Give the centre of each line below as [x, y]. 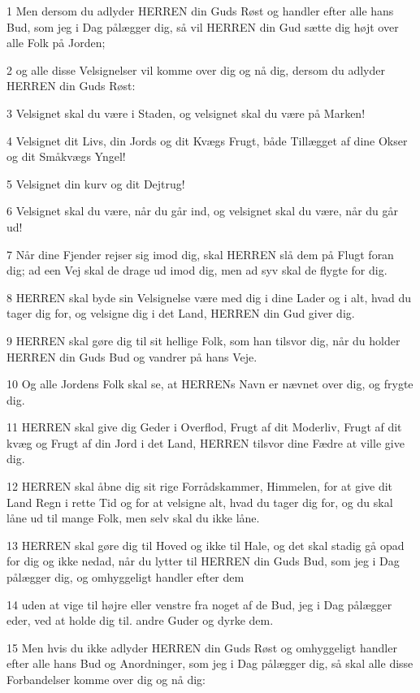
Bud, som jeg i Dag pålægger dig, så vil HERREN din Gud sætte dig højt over [203, 26]
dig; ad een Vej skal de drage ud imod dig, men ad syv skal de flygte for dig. [197, 270]
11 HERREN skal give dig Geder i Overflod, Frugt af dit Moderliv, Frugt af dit [204, 427]
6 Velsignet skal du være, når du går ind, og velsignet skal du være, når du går [203, 211]
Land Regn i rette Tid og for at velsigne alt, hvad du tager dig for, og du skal [200, 502]
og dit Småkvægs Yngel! [66, 156]
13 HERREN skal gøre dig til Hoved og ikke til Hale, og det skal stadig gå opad [206, 545]
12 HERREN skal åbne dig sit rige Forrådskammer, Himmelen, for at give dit [200, 486]
